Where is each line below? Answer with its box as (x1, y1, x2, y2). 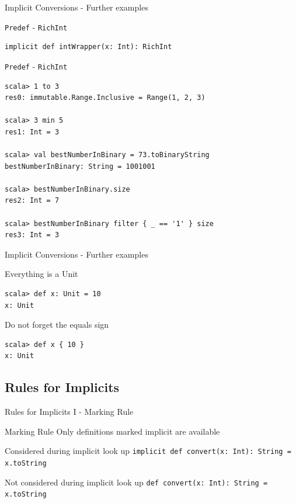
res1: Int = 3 (5, 127, 60, 136)
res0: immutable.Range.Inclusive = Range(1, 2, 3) (5, 93, 206, 102)
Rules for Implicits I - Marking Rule (5, 405, 134, 418)
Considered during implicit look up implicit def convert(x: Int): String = (5, 445, 291, 457)
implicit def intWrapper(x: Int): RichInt (5, 43, 172, 51)
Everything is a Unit (5, 268, 78, 280)
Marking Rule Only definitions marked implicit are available (5, 425, 220, 437)
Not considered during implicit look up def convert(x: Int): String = (5, 476, 268, 488)
